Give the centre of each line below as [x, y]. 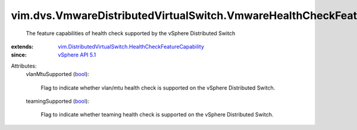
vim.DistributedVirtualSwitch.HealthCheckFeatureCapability [131, 46]
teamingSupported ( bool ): [57, 101]
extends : [22, 46]
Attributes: [24, 66]
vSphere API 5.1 [77, 55]
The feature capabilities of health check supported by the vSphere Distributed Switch [131, 33]
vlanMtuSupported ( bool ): [57, 74]
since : [19, 55]
